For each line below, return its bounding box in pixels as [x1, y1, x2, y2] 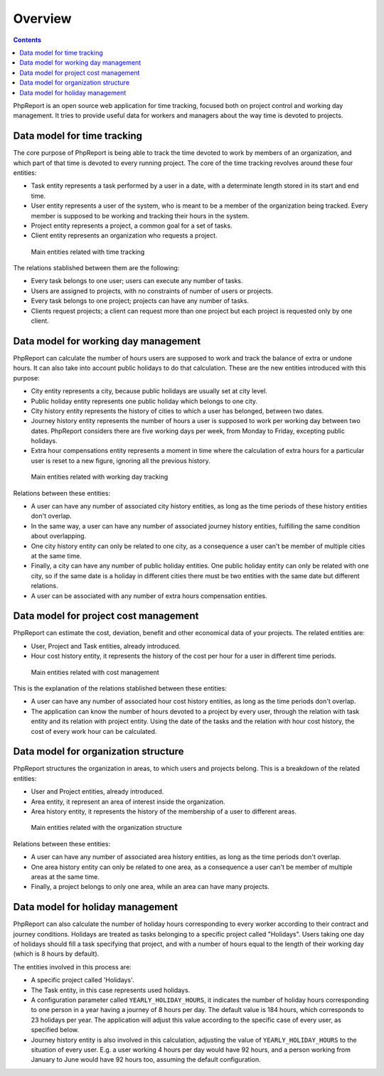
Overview [13, 11, 72, 26]
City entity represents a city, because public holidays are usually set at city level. [31, 387, 268, 395]
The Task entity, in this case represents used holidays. [31, 986, 191, 994]
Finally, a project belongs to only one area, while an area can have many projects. [31, 883, 270, 891]
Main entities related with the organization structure [31, 824, 183, 832]
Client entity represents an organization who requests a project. [31, 231, 218, 240]
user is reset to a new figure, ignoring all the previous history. [31, 456, 210, 465]
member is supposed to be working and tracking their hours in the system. [31, 211, 250, 220]
